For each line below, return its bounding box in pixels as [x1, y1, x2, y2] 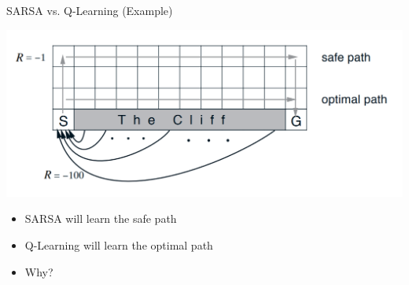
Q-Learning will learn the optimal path [24, 236, 213, 253]
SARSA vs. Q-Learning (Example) [6, 2, 173, 18]
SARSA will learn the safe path [24, 210, 177, 227]
